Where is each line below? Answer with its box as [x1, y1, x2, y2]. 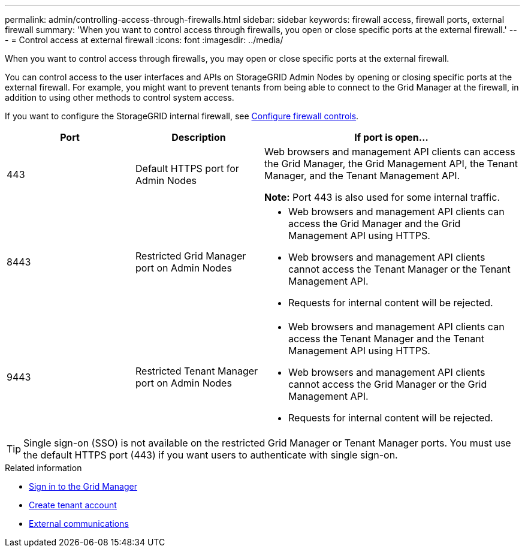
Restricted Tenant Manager [135, 365, 258, 377]
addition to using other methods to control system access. [5, 92, 234, 102]
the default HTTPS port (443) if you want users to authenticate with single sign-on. [23, 449, 398, 461]
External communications [29, 518, 129, 529]
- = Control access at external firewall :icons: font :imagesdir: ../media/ [5, 35, 283, 45]
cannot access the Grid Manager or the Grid [288, 378, 487, 390]
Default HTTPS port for [135, 162, 239, 174]
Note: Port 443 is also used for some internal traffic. [264, 191, 500, 203]
